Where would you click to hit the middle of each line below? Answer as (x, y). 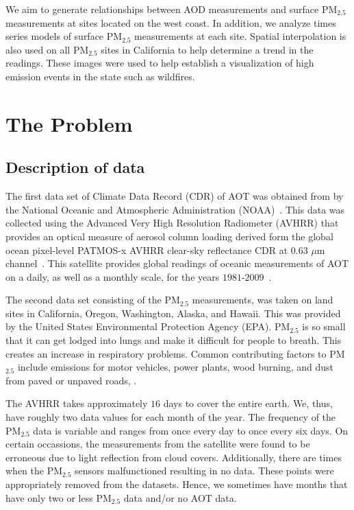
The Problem (69, 123)
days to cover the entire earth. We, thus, (248, 403)
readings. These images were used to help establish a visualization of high (160, 63)
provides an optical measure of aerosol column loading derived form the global (169, 236)
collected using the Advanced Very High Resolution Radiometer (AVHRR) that (172, 223)
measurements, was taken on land (263, 300)
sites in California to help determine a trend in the (207, 49)
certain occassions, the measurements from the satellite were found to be (158, 444)
